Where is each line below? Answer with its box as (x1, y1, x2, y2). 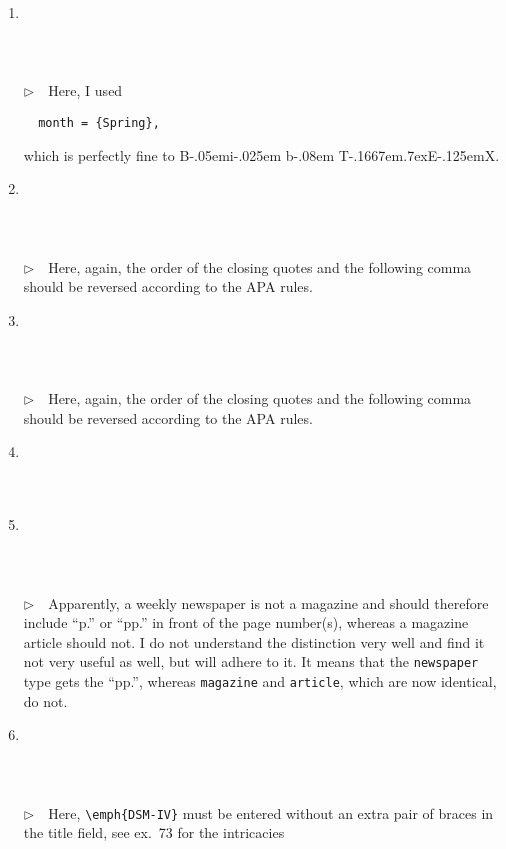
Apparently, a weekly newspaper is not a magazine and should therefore (48, 592, 489, 613)
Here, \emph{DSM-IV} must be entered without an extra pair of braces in (48, 802, 494, 823)
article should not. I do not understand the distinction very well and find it (23, 631, 485, 652)
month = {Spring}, (38, 115, 160, 130)
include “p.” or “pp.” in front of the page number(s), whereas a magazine (23, 612, 469, 633)
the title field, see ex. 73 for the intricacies (23, 822, 285, 843)
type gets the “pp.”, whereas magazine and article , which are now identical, (23, 670, 497, 691)
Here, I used (48, 80, 123, 101)
